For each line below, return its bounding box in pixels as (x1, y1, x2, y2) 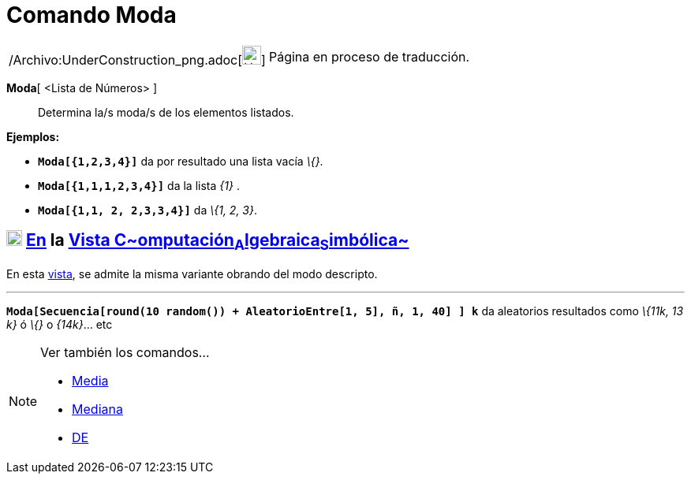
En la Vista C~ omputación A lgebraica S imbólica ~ (25, 230, 409, 254)
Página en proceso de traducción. (268, 48, 470, 65)
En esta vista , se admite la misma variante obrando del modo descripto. (6, 266, 378, 281)
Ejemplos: (6, 129, 60, 143)
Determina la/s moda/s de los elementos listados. (38, 105, 294, 119)
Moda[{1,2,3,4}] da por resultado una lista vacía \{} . (38, 154, 323, 168)
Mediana (72, 400, 123, 417)
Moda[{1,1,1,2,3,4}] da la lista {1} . (38, 178, 240, 192)
